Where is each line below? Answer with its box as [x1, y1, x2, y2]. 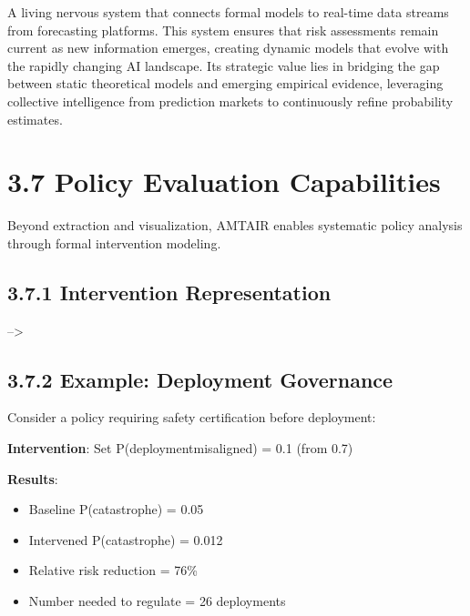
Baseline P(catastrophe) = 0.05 [28, 500, 204, 519]
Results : [7, 469, 58, 488]
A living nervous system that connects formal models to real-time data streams [7, 3, 449, 21]
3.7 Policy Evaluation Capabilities [7, 163, 441, 200]
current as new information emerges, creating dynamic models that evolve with [7, 38, 449, 57]
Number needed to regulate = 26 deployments [28, 591, 286, 611]
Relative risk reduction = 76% [28, 560, 198, 580]
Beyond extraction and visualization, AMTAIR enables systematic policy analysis [7, 216, 463, 235]
